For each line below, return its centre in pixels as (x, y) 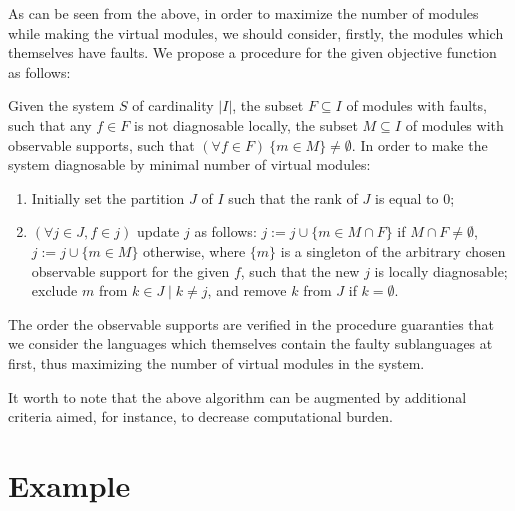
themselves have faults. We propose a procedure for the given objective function (252, 52)
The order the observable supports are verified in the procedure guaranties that (251, 323)
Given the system (61, 105)
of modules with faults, (416, 105)
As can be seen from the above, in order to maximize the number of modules (243, 13)
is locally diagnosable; (441, 270)
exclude (54, 290)
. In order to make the (419, 144)
